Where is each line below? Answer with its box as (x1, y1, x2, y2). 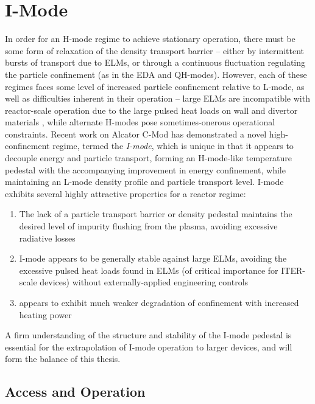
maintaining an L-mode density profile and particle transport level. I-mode (5, 175, 284, 188)
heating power (19, 308, 72, 321)
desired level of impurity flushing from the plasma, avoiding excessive (19, 220, 278, 232)
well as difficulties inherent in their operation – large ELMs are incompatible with (5, 92, 310, 105)
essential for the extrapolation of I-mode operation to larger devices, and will (5, 340, 292, 353)
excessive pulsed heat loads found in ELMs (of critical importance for (19, 263, 278, 276)
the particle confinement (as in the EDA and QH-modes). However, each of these (5, 68, 307, 80)
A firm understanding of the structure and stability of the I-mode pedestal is (5, 329, 292, 341)
